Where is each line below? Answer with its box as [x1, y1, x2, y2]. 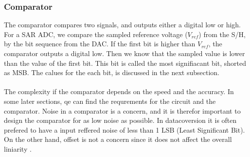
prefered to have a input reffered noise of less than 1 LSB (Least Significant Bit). [4, 124, 245, 135]
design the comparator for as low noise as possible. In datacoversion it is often [4, 115, 237, 125]
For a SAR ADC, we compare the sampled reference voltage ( [4, 29, 188, 39]
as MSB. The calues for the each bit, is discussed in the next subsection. [4, 67, 219, 78]
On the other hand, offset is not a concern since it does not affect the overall [4, 134, 232, 144]
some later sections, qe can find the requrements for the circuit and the [4, 96, 216, 106]
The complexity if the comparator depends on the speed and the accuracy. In [4, 86, 234, 97]
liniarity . [4, 143, 32, 154]
